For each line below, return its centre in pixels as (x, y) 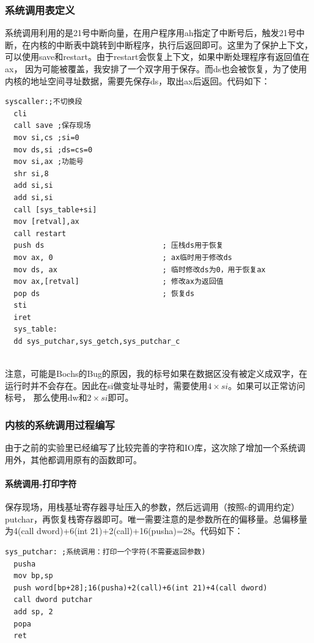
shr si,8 (31, 173)
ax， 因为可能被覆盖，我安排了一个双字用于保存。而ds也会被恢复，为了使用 (156, 69)
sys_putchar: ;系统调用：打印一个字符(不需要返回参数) (105, 552)
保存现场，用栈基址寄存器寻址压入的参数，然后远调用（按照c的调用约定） (152, 507)
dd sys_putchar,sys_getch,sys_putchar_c (97, 342)
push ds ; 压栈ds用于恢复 (119, 246)
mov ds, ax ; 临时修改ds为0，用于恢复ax (140, 269)
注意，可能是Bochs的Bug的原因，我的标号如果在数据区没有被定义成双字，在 (156, 374)
